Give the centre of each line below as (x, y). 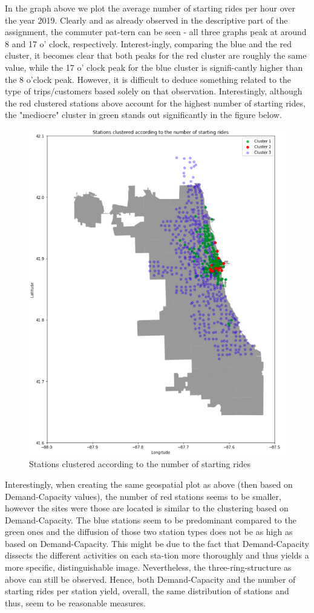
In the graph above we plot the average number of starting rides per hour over (150, 8)
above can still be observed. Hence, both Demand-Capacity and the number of (150, 579)
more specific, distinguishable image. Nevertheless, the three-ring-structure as (148, 567)
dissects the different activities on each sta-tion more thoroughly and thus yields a (157, 555)
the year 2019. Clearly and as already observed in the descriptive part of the (146, 20)
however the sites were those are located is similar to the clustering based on (147, 508)
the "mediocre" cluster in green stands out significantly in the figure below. (143, 115)
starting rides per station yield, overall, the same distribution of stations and (147, 591)
